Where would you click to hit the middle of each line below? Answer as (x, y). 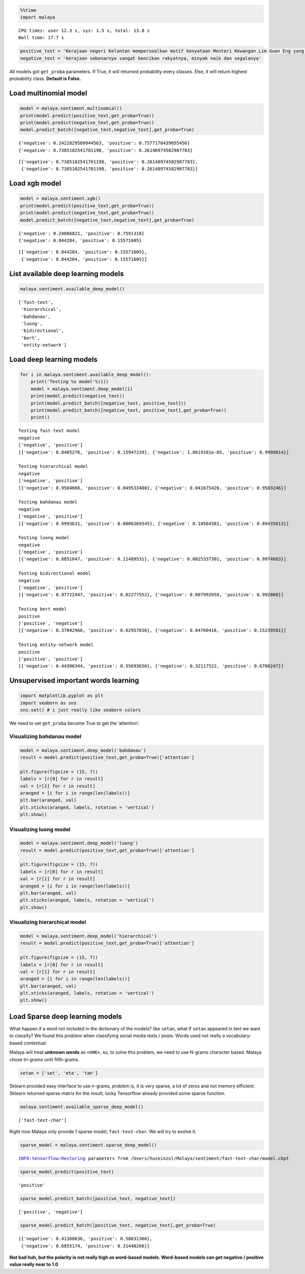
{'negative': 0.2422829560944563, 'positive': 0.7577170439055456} (104, 143)
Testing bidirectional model (55, 574)
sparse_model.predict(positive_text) (67, 1172)
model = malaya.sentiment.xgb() (60, 198)
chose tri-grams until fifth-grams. (44, 1059)
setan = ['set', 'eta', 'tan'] (59, 1073)
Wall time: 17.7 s (41, 38)
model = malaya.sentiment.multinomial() (71, 109)
